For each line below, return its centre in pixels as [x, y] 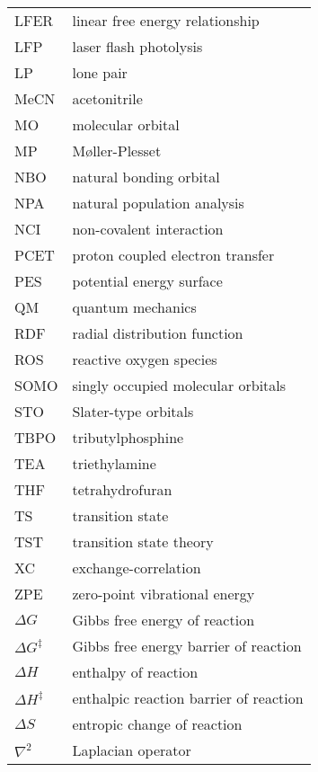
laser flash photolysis [137, 46]
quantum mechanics [134, 307]
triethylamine [114, 463]
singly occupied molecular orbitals [179, 385]
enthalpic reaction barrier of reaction [188, 698]
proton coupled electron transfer [173, 255]
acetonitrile [107, 98]
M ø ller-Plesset [117, 151]
